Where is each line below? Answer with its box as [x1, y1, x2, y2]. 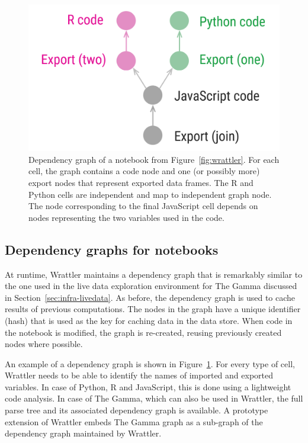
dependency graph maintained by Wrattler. [5, 427, 162, 439]
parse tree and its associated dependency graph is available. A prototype [5, 404, 268, 416]
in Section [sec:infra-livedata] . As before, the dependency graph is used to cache [5, 291, 296, 303]
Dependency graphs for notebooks [5, 240, 219, 258]
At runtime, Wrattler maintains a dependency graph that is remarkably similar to [5, 268, 303, 280]
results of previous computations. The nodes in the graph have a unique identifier [5, 303, 301, 315]
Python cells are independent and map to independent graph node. [28, 188, 272, 200]
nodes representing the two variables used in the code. [28, 211, 224, 223]
